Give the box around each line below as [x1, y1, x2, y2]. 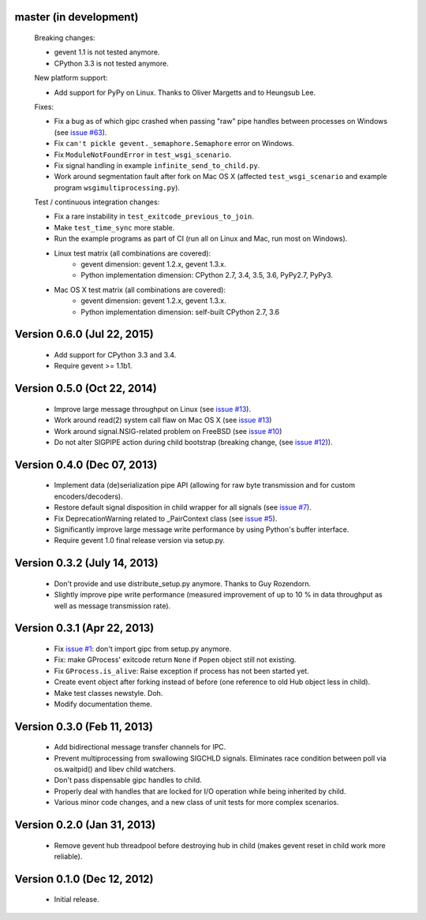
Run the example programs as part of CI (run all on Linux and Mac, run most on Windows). [54, 234, 348, 244]
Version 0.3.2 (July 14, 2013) [14, 556, 159, 570]
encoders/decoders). [54, 492, 123, 501]
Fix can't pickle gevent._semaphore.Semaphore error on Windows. [54, 139, 295, 148]
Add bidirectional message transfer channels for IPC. [54, 742, 226, 752]
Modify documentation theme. [54, 699, 153, 709]
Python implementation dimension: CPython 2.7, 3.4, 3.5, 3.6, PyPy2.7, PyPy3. [80, 271, 333, 280]
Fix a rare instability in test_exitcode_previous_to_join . [54, 211, 254, 221]
